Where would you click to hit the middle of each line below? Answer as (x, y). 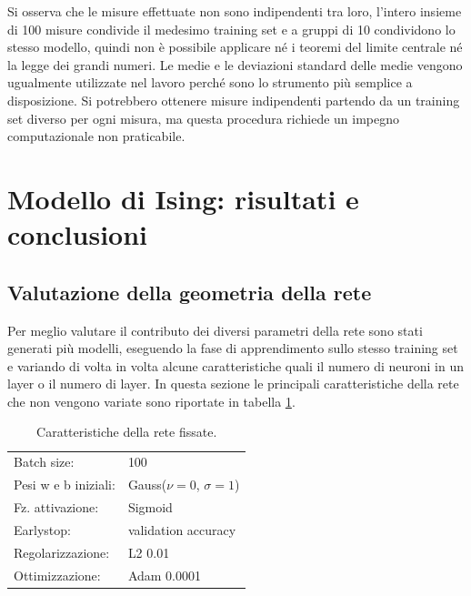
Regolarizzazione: (62, 552)
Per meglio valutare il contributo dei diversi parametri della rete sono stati (215, 330)
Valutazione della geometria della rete (190, 292)
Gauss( (147, 485)
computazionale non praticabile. (96, 136)
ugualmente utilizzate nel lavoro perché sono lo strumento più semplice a (210, 82)
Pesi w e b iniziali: (65, 485)
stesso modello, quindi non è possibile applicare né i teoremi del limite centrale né (235, 47)
